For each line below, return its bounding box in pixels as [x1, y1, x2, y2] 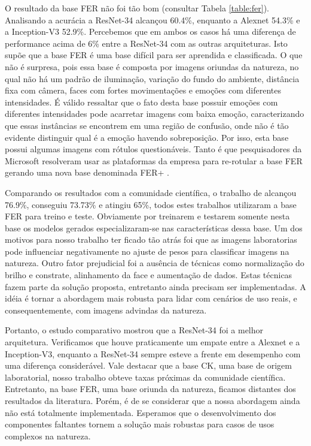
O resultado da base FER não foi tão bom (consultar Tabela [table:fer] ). [5, 2, 269, 14]
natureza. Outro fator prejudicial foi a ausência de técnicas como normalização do [5, 257, 304, 269]
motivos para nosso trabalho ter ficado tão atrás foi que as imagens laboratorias [5, 233, 297, 246]
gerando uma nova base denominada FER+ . [5, 166, 169, 179]
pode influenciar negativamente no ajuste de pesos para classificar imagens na [5, 245, 289, 257]
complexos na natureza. [5, 429, 91, 442]
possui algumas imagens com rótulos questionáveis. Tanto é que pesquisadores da [5, 143, 302, 155]
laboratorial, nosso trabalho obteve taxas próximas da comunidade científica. [5, 370, 286, 383]
